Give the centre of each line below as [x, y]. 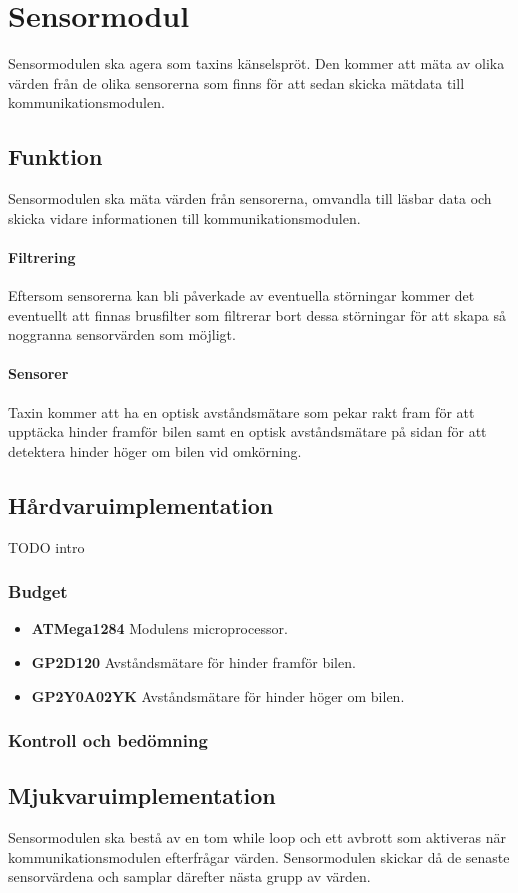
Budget [38, 591]
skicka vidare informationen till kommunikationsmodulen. [184, 217]
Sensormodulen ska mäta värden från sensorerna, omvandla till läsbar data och [250, 198]
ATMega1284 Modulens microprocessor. [159, 628]
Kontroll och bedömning [108, 740]
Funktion [55, 156]
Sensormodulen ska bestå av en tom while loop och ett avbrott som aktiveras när [257, 837]
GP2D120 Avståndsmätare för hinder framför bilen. [193, 662]
